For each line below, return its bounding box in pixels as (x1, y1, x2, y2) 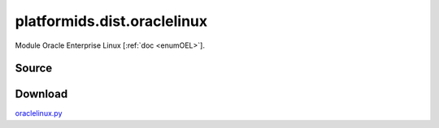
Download (15, 87, 68, 101)
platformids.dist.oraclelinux (15, 12, 207, 30)
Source (15, 62, 53, 75)
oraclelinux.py (15, 109, 63, 118)
